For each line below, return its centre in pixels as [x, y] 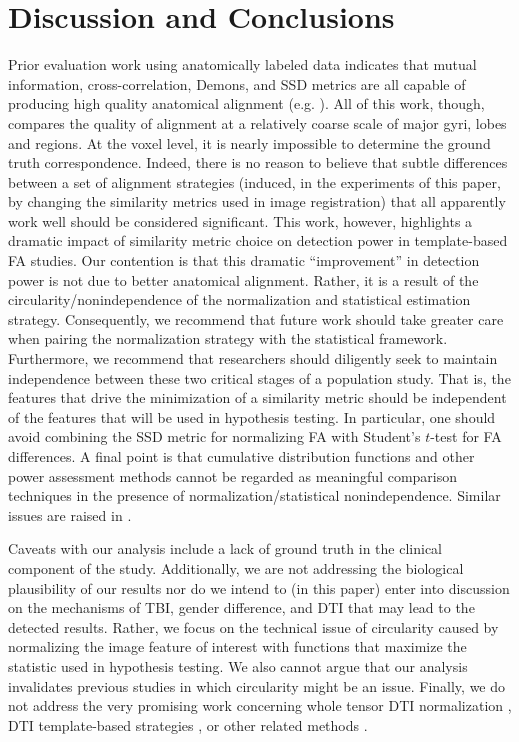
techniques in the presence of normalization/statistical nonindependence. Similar [254, 495]
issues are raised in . [70, 514]
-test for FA [466, 436]
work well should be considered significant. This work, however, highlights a [240, 220]
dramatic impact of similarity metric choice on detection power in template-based [258, 240]
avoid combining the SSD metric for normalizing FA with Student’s [214, 436]
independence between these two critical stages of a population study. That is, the [259, 377]
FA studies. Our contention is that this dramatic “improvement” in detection [244, 260]
